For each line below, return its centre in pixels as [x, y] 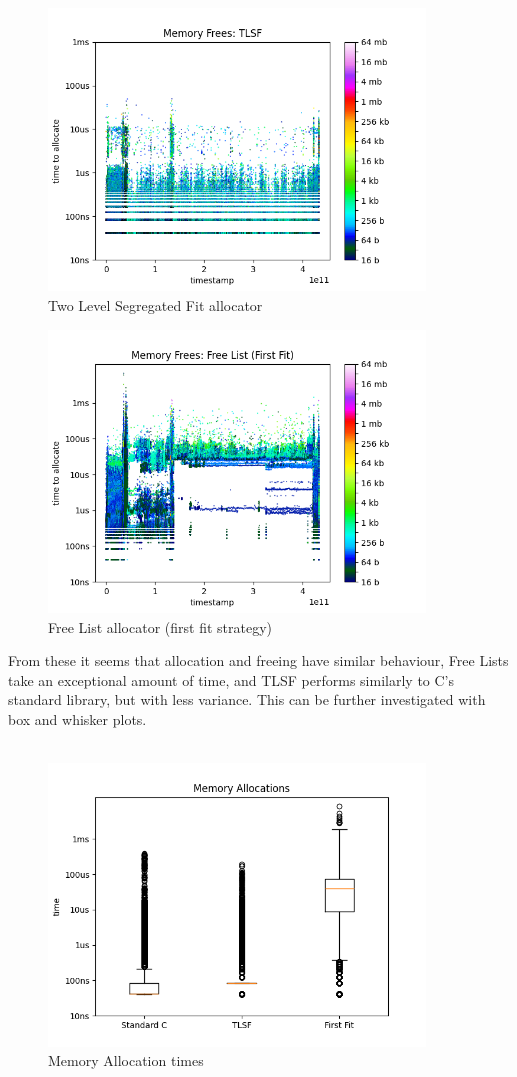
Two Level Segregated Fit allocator [155, 305]
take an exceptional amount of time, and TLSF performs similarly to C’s [231, 679]
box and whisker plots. [77, 719]
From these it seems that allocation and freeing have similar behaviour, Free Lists [258, 660]
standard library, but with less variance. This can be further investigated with [247, 699]
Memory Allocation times [126, 1060]
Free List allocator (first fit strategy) [160, 626]
